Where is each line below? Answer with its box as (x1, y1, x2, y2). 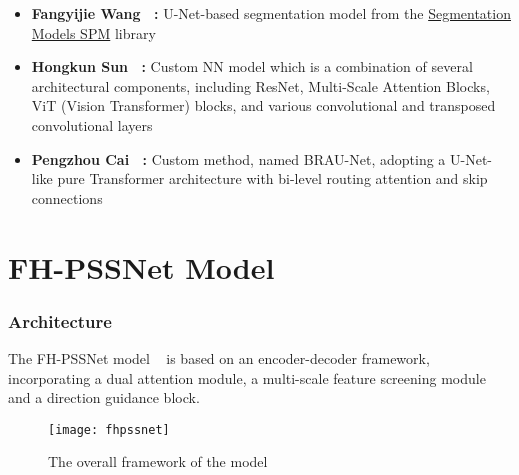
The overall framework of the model (48, 451, 268, 472)
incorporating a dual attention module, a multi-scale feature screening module (8, 367, 486, 388)
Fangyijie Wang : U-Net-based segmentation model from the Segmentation (31, 3, 511, 23)
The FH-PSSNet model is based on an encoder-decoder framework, (8, 347, 430, 368)
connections (31, 187, 103, 208)
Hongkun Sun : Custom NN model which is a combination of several (31, 56, 473, 77)
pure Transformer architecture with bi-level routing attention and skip (57, 168, 488, 189)
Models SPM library (31, 22, 156, 43)
